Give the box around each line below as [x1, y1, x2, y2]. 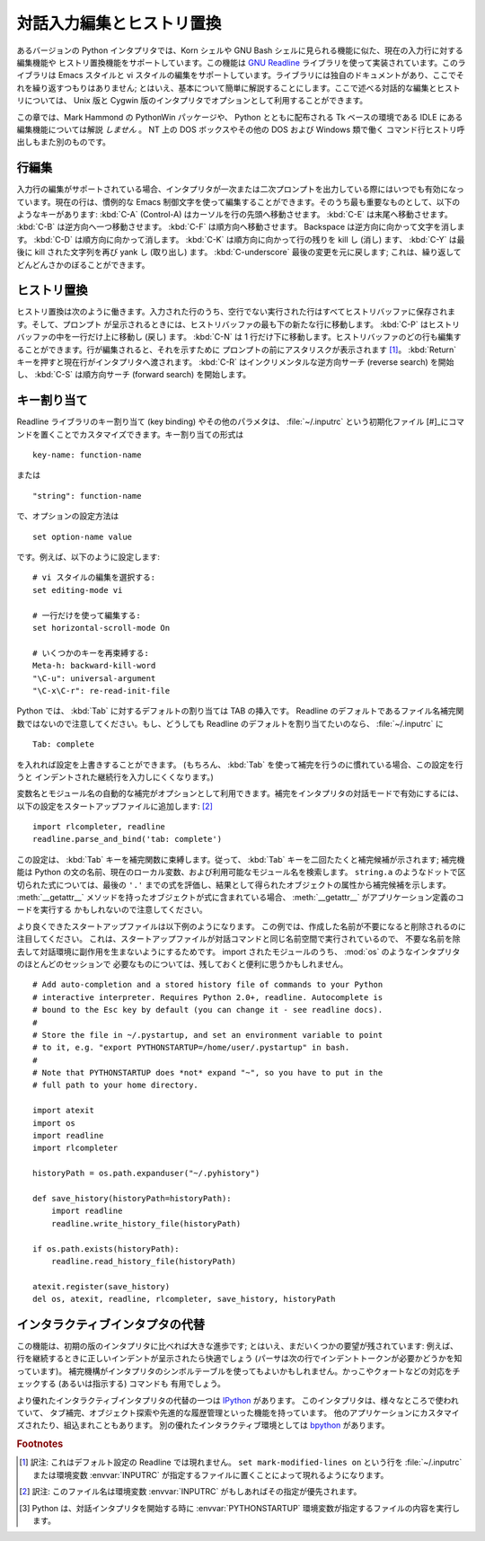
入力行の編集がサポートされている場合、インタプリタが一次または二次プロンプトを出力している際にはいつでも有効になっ [16, 184, 464, 195]
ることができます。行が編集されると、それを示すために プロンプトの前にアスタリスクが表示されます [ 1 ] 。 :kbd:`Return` [16, 344, 457, 355]
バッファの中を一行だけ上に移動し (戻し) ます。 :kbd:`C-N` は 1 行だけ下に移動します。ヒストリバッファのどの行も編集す [16, 332, 462, 342]
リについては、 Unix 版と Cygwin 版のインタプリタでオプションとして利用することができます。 [16, 95, 368, 106]
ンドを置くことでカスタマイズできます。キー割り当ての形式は [16, 429, 244, 439]
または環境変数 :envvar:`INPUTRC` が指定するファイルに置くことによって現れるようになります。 [32, 1469, 389, 1480]
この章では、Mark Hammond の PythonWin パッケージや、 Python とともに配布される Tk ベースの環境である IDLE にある [16, 111, 463, 122]
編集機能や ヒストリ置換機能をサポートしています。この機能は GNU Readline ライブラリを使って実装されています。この [16, 57, 458, 67]
